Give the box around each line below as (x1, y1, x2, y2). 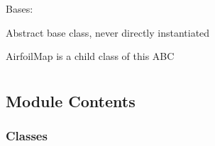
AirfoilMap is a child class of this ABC (6, 49, 175, 63)
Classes (6, 127, 48, 145)
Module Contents (6, 90, 136, 111)
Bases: (6, 1, 33, 16)
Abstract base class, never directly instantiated (6, 25, 210, 39)
